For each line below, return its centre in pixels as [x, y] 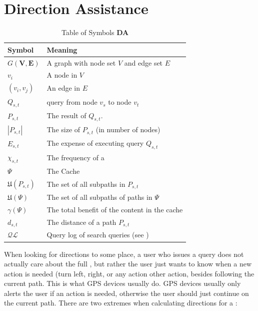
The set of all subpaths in [86, 184]
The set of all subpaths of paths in [99, 197]
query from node [72, 102]
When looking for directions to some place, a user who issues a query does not [124, 254]
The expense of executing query [95, 142]
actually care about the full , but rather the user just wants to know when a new [128, 264]
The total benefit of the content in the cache [115, 209]
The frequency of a [75, 158]
